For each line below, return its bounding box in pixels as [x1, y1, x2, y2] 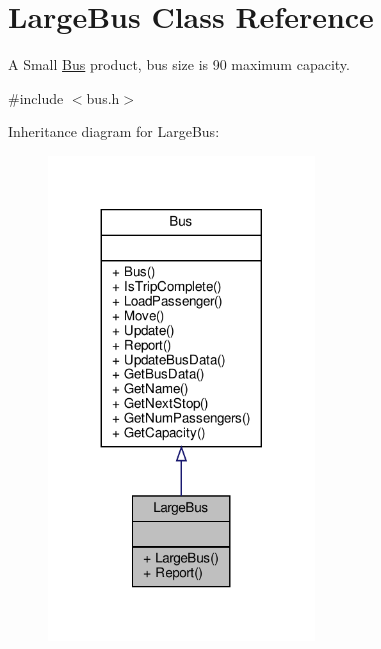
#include [8, 87, 64, 108]
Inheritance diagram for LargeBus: [8, 121, 220, 142]
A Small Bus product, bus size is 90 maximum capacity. [8, 54, 350, 75]
